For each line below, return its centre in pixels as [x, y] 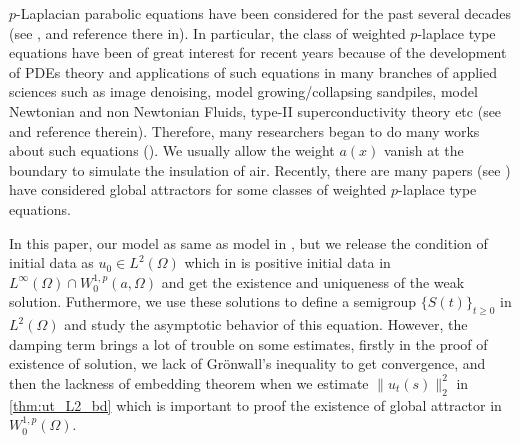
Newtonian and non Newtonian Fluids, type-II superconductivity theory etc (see [255, 110]
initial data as [51, 262]
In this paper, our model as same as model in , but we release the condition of [248, 242]
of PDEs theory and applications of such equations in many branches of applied [253, 71]
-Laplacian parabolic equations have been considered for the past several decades [264, 13]
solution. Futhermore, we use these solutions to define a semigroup [213, 301]
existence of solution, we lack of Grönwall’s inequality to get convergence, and [247, 363]
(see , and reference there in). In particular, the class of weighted [207, 32]
